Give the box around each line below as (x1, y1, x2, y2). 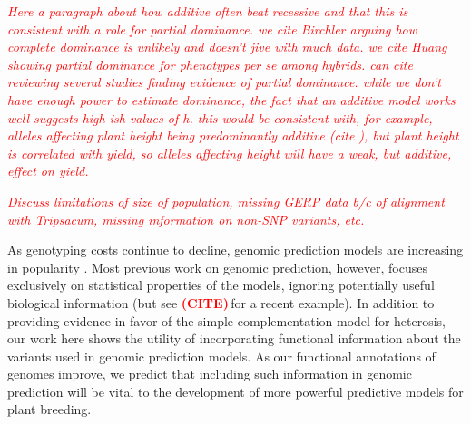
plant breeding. (7, 400, 92, 419)
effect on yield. (7, 161, 89, 180)
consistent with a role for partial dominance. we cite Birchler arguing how (7, 19, 417, 38)
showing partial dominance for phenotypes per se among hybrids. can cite (7, 54, 413, 73)
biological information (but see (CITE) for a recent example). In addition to (7, 293, 435, 312)
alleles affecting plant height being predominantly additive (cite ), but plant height (7, 126, 459, 145)
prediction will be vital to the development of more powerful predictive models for (7, 381, 464, 400)
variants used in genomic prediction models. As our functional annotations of (7, 346, 436, 365)
